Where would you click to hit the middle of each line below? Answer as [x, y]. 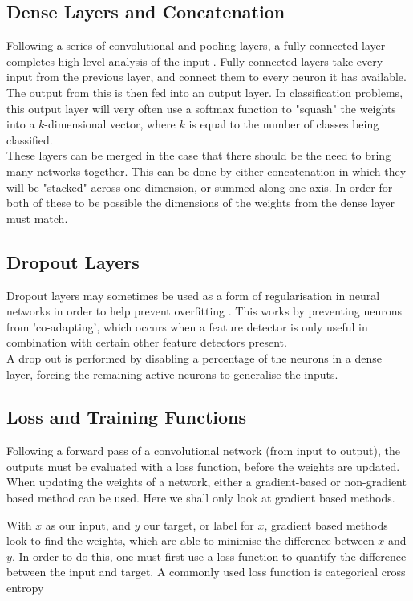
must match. [37, 218]
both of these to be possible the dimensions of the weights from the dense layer [200, 203]
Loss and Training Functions [127, 417]
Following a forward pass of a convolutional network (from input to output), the [203, 451]
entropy [25, 588]
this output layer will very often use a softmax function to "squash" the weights [201, 108]
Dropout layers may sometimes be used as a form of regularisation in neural [193, 295]
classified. [30, 139]
